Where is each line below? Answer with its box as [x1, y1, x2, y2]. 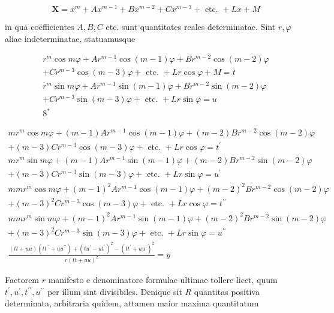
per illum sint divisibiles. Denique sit [47, 285, 182, 297]
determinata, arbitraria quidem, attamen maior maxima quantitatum [5, 297, 259, 309]
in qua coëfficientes [5, 20, 74, 33]
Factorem [5, 273, 40, 285]
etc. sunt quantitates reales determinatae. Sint [106, 20, 276, 33]
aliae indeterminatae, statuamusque [5, 32, 136, 44]
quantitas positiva [194, 285, 260, 297]
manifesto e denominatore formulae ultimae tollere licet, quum [48, 273, 278, 285]
